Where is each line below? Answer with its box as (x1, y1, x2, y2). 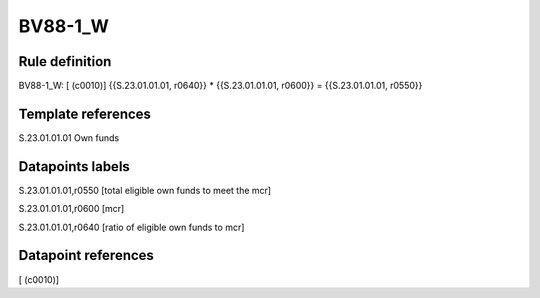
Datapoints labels (18, 158, 130, 175)
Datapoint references (18, 247, 155, 264)
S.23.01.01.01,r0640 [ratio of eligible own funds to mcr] (18, 221, 245, 233)
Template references (18, 105, 152, 122)
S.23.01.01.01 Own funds (18, 131, 120, 144)
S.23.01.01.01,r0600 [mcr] (18, 203, 125, 215)
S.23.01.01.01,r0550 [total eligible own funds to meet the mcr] (18, 184, 272, 196)
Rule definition (18, 53, 112, 70)
